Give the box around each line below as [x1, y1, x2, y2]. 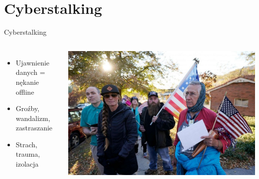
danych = [15, 67, 45, 77]
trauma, [15, 149, 40, 159]
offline [15, 86, 34, 97]
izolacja [15, 159, 39, 169]
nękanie [15, 76, 39, 87]
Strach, [15, 139, 38, 149]
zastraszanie [15, 122, 53, 133]
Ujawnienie [15, 57, 50, 67]
